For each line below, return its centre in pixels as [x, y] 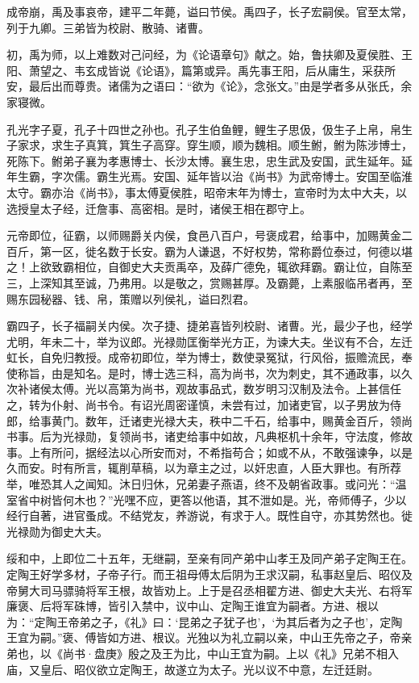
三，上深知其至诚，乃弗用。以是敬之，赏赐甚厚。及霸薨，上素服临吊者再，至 [209, 282]
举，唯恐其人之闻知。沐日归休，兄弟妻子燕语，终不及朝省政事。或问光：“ [201, 484]
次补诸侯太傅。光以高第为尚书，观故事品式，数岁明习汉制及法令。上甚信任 [204, 389]
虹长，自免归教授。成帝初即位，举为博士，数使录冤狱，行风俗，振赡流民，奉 [209, 357]
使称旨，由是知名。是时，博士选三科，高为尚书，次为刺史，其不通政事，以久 [209, 373]
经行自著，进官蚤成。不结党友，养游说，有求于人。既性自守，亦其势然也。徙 [209, 515]
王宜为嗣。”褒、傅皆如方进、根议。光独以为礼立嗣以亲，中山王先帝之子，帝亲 [209, 637]
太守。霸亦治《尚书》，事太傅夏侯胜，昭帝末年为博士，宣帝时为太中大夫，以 [207, 192]
